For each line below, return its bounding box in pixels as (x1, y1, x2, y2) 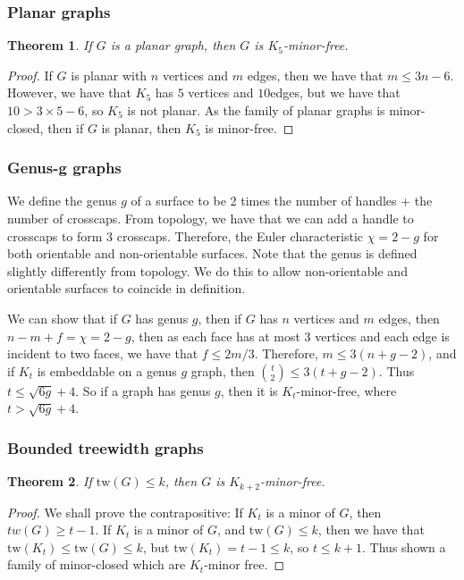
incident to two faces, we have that (7, 344, 198, 363)
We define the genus (7, 191, 117, 210)
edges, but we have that (270, 83, 401, 102)
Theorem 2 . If (7, 472, 92, 491)
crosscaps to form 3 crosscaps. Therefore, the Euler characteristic (7, 226, 364, 245)
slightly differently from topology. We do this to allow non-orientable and (7, 261, 408, 280)
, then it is (220, 381, 278, 399)
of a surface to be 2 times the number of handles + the (131, 191, 433, 210)
